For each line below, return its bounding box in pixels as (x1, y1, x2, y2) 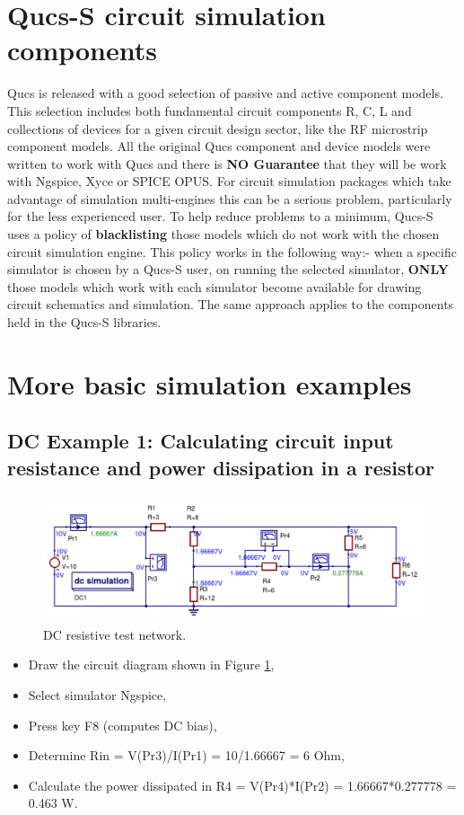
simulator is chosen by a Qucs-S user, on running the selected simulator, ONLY (7, 260, 449, 279)
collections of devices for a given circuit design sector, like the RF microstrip (7, 119, 428, 137)
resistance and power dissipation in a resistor (7, 453, 434, 481)
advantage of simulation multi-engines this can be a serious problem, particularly (7, 189, 452, 208)
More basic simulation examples (7, 365, 412, 402)
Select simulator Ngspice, (28, 685, 167, 704)
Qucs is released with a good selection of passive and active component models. (7, 84, 443, 102)
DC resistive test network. (43, 625, 187, 643)
